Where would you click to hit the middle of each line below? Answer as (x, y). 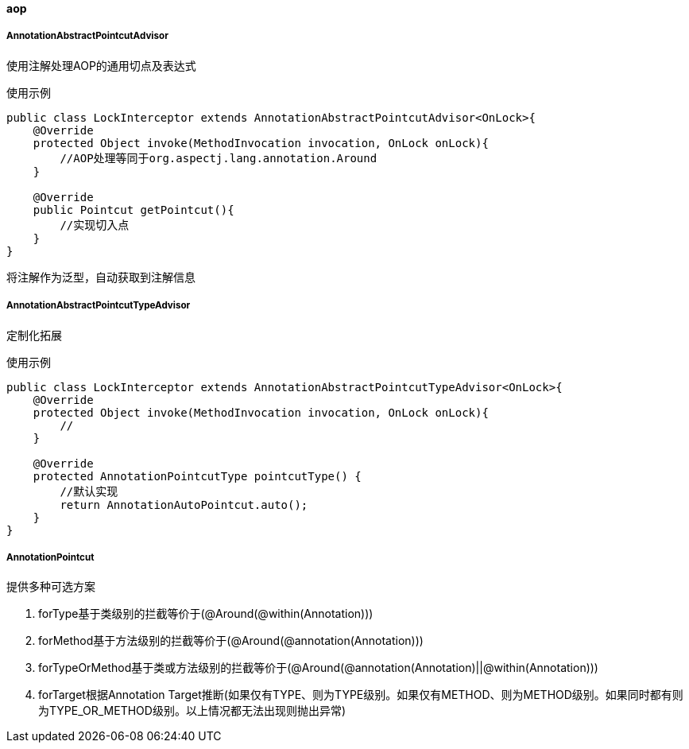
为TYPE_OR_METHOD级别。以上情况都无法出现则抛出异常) (192, 711)
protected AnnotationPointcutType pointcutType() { (197, 476)
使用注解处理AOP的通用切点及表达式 (101, 65)
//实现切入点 (95, 225)
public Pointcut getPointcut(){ (134, 210)
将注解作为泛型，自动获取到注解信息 (101, 277)
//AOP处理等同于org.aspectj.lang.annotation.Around (219, 158)
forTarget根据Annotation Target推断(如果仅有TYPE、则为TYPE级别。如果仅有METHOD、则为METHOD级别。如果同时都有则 (361, 695)
